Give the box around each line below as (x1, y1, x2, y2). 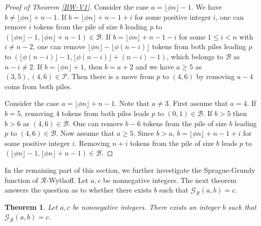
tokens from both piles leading (152, 41, 246, 52)
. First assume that (168, 98, 228, 108)
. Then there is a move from (67, 71, 154, 82)
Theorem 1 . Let (5, 201, 58, 212)
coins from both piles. (5, 81, 72, 91)
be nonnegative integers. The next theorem (103, 174, 237, 185)
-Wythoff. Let (46, 174, 88, 185)
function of (5, 174, 39, 185)
